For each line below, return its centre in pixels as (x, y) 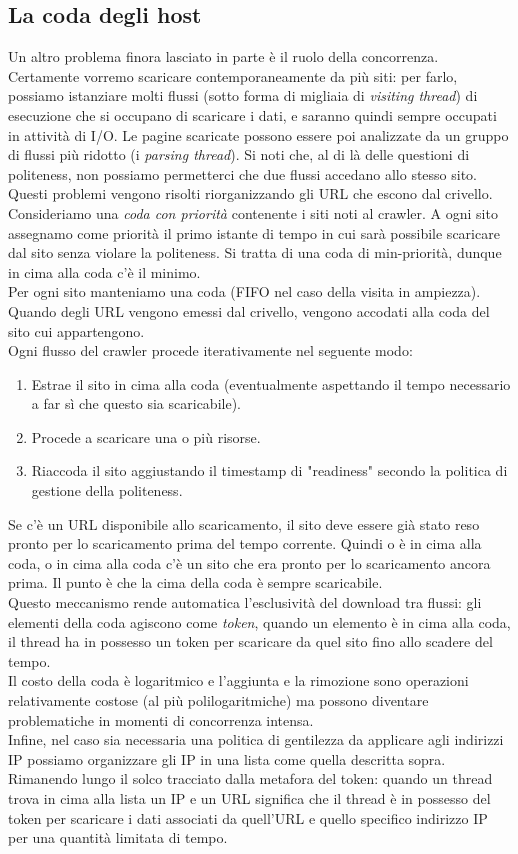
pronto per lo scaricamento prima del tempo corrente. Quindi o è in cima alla (245, 543)
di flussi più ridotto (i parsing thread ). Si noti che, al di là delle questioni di (239, 154)
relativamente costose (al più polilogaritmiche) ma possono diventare (218, 700)
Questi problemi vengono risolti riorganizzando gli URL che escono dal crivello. (250, 193)
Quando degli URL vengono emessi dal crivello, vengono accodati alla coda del (249, 310)
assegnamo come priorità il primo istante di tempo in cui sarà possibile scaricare (254, 232)
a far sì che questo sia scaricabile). (136, 403)
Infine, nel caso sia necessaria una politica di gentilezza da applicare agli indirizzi (256, 739)
